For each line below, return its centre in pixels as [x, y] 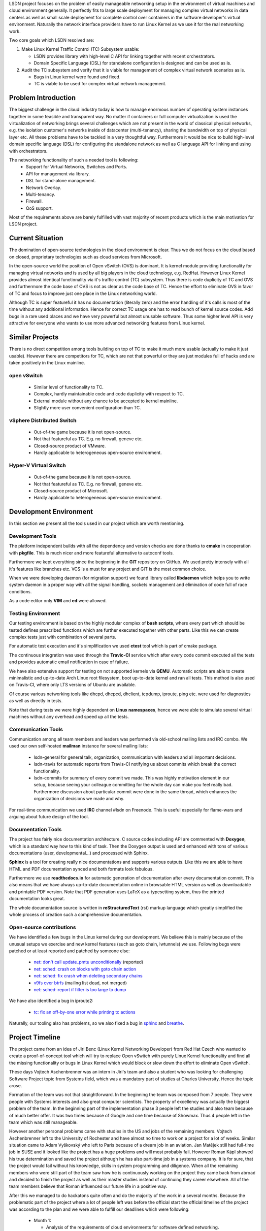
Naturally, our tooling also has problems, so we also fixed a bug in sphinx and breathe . [97, 1023]
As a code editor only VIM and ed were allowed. [58, 601]
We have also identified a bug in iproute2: [51, 1001]
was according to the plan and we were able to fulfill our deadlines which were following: [99, 1209]
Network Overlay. [44, 188]
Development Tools [33, 536]
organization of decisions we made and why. [79, 799]
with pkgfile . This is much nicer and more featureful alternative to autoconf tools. [92, 553]
